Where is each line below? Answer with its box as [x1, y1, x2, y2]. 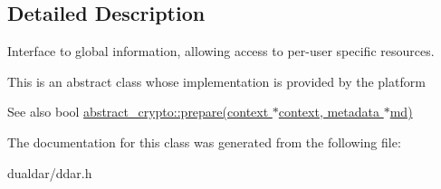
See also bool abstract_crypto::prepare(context [7, 102, 269, 121]
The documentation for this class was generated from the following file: [7, 132, 401, 151]
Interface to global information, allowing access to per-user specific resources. [7, 42, 435, 61]
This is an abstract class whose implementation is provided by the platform [7, 71, 426, 90]
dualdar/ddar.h [7, 163, 92, 182]
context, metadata [278, 102, 380, 121]
